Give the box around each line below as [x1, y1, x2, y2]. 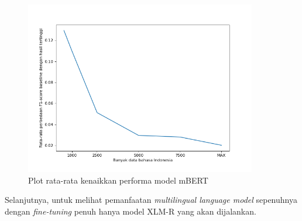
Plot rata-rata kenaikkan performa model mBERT [28, 174, 208, 186]
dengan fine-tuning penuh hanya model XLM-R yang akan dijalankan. [5, 205, 256, 217]
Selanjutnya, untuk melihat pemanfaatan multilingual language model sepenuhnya [5, 194, 297, 206]
